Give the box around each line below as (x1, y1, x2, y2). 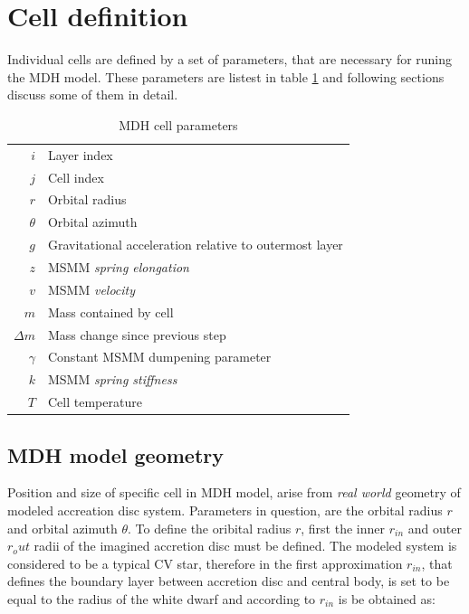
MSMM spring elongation (47, 257, 189, 276)
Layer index (47, 145, 113, 164)
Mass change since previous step (47, 325, 226, 344)
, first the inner (301, 518, 385, 537)
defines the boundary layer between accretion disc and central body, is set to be (7, 571, 450, 590)
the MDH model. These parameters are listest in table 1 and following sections (7, 67, 445, 86)
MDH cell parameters (119, 115, 238, 134)
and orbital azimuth (7, 518, 118, 537)
